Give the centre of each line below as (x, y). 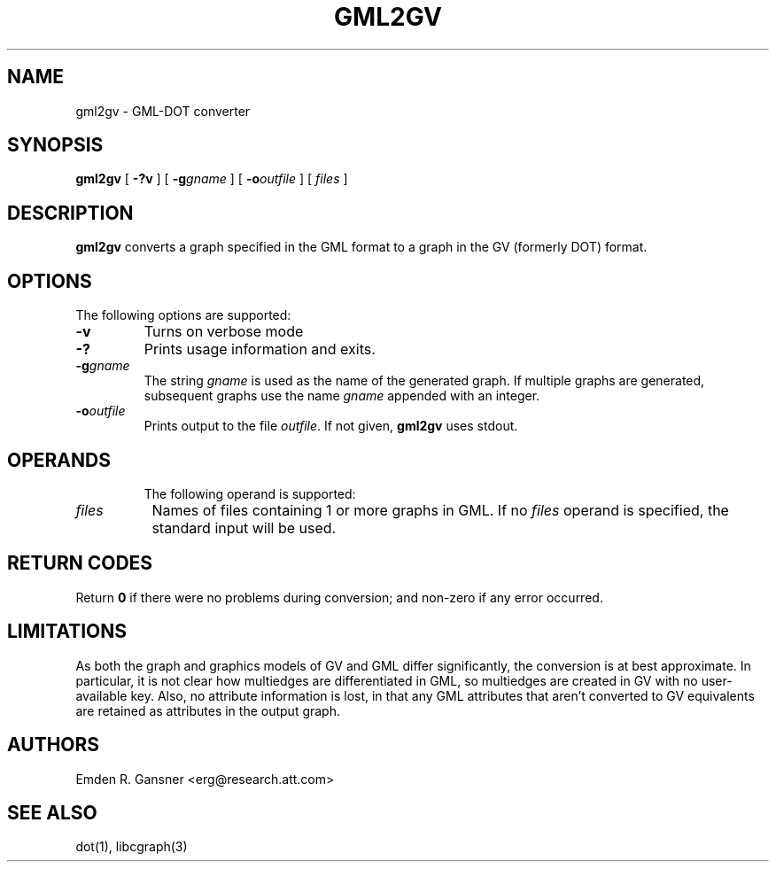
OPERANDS (59, 460)
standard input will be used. (244, 528)
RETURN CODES (80, 563)
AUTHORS (54, 745)
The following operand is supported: (250, 493)
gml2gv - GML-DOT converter (163, 111)
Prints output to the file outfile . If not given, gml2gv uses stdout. (331, 426)
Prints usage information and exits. (260, 349)
